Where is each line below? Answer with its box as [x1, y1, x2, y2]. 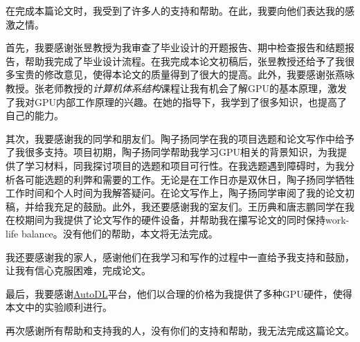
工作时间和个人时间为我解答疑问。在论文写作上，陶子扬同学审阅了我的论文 [6, 186, 345, 200]
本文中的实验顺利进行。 [6, 300, 112, 314]
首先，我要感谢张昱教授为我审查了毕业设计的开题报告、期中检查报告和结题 [6, 40, 345, 55]
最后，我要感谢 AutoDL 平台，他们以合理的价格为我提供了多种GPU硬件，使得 [6, 286, 352, 300]
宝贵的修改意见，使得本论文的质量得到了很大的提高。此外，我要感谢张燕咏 [15, 67, 354, 82]
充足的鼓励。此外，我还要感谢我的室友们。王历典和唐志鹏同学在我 [53, 199, 354, 213]
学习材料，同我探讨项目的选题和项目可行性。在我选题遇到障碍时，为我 [24, 158, 345, 172]
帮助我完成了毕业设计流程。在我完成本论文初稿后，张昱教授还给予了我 [24, 53, 345, 68]
